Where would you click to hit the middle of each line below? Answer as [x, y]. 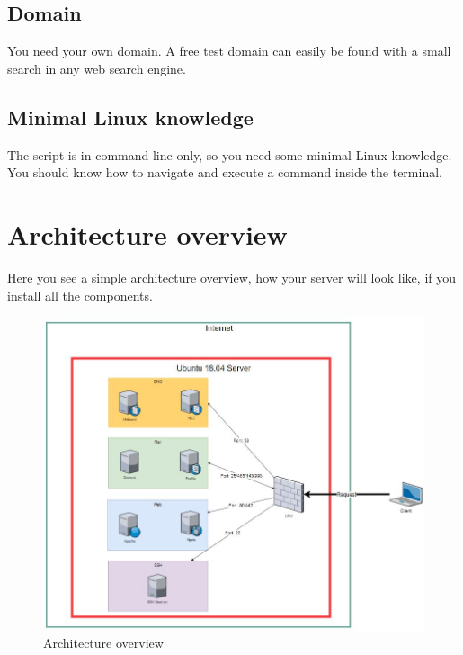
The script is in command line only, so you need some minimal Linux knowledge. [230, 154]
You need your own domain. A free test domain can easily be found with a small [229, 51]
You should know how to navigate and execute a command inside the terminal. [225, 172]
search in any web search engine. [97, 68]
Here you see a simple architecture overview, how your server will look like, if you [231, 277]
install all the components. [80, 295]
